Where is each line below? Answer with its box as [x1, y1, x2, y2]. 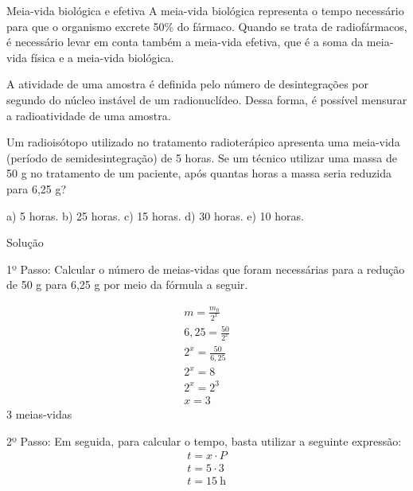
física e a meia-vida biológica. [30, 49, 174, 65]
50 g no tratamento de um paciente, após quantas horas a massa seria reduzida [6, 165, 392, 181]
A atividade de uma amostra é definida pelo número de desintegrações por [6, 76, 368, 92]
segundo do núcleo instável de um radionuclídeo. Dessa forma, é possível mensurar [6, 91, 407, 107]
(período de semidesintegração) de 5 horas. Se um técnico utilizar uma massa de [6, 149, 397, 166]
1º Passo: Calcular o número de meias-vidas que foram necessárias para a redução [6, 260, 405, 277]
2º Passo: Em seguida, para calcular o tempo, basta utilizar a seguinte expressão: [6, 432, 402, 449]
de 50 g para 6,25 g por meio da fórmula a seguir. [6, 276, 248, 293]
